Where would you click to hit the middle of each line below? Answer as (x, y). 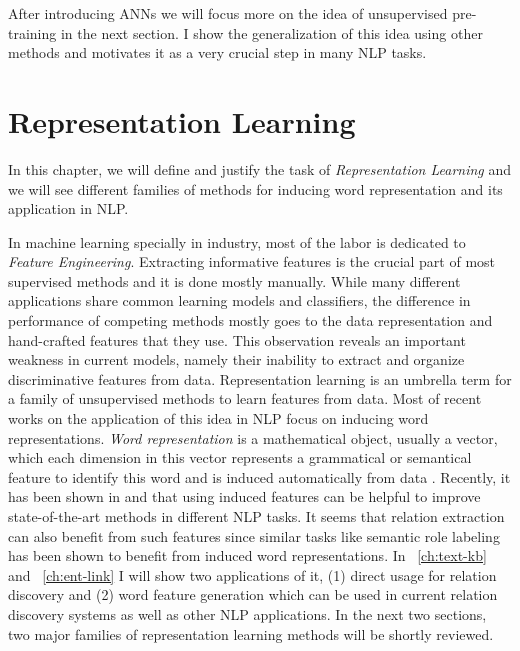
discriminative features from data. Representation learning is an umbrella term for (260, 378)
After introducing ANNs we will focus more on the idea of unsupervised (228, 13)
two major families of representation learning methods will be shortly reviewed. (251, 633)
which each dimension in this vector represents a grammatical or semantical (240, 457)
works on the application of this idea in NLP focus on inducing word (218, 418)
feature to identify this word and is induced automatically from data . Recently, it (259, 476)
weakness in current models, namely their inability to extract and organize (236, 359)
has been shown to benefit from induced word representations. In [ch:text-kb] (247, 555)
